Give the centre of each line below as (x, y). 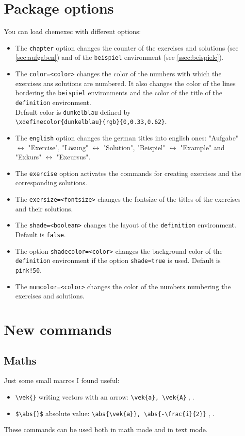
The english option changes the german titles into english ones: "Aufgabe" (127, 137)
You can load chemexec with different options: (73, 31)
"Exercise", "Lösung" (58, 147)
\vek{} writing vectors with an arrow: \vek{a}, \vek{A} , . (105, 396)
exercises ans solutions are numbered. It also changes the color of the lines (125, 83)
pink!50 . (28, 270)
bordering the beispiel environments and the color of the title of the (119, 93)
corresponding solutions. (51, 183)
